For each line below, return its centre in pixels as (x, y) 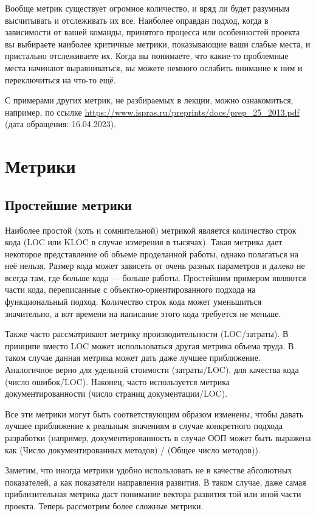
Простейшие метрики (68, 204)
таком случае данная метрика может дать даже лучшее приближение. (133, 357)
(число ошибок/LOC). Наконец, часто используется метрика (117, 381)
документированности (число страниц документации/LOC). (116, 393)
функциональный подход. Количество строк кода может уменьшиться (133, 302)
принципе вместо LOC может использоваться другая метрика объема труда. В (149, 345)
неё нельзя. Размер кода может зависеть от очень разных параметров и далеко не (155, 266)
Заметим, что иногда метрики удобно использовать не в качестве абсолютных (149, 470)
